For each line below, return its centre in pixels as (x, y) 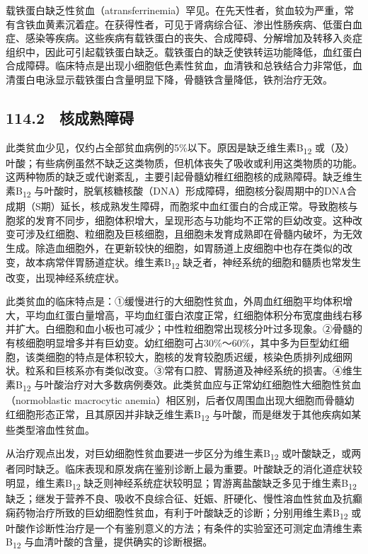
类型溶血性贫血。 (55, 429)
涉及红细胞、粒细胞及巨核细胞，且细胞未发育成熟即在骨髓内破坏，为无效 (194, 234)
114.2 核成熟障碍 (70, 117)
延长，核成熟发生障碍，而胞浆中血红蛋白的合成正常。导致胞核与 (209, 206)
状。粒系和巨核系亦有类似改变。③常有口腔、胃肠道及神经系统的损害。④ (174, 370)
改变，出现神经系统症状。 (65, 277)
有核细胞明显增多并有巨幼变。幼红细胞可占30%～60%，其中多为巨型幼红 (173, 343)
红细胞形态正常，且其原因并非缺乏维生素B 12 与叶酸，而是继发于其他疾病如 (179, 415)
